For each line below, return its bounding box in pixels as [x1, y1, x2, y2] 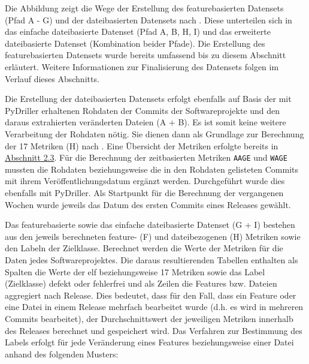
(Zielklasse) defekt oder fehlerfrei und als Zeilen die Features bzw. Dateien [5, 277, 277, 290]
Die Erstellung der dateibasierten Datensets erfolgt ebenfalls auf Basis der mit [5, 92, 292, 105]
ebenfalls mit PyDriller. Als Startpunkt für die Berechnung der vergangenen [5, 186, 284, 198]
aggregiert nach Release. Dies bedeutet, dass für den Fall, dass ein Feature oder [5, 288, 296, 301]
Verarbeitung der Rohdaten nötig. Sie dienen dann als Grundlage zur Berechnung [5, 127, 304, 140]
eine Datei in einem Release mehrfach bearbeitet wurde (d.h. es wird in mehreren [5, 300, 304, 313]
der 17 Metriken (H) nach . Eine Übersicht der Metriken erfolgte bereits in [5, 139, 278, 152]
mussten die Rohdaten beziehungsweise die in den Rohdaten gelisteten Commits [5, 163, 299, 175]
